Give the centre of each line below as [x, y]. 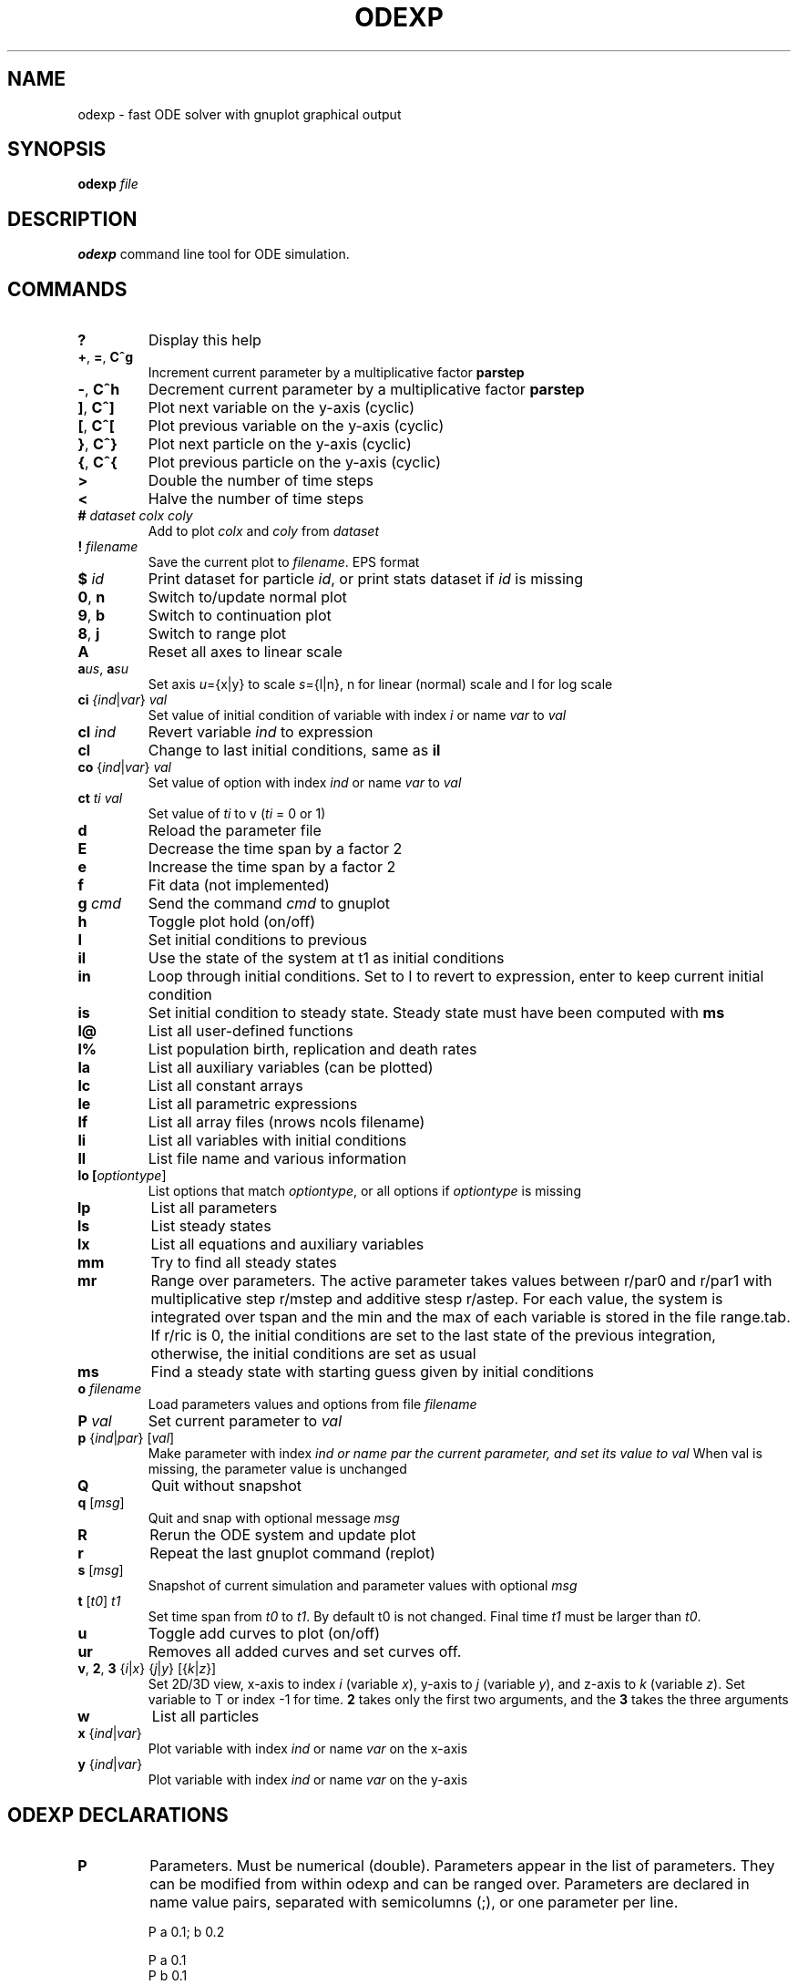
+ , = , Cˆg [106, 357]
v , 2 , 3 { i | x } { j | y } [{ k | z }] [147, 1669]
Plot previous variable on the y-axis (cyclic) [296, 426]
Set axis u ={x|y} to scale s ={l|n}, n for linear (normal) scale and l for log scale [380, 684]
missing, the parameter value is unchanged [277, 1469]
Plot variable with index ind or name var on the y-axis [308, 1780]
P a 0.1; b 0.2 [186, 1931]
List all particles [205, 1717]
